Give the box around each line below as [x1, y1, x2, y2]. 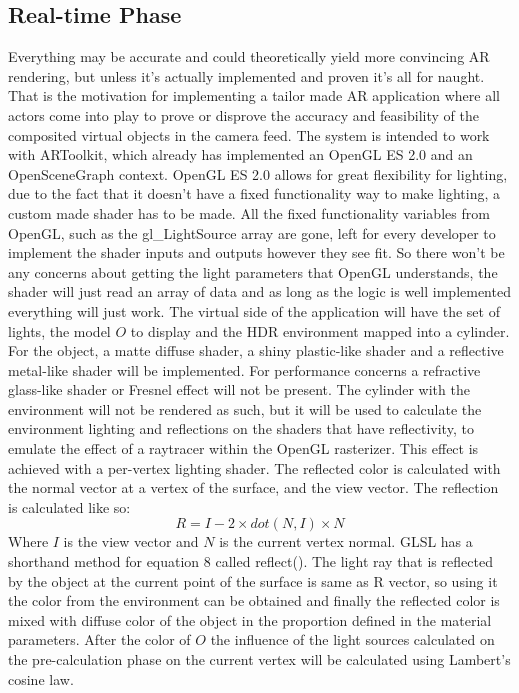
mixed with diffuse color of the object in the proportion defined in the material [8, 609, 492, 630]
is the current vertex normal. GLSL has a [219, 531, 473, 552]
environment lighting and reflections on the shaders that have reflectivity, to [8, 418, 474, 439]
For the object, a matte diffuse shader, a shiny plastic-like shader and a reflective [8, 340, 504, 361]
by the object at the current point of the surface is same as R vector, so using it [8, 570, 498, 591]
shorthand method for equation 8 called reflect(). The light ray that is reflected [8, 551, 493, 572]
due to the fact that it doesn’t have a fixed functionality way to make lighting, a [8, 183, 501, 204]
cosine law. [8, 668, 74, 689]
